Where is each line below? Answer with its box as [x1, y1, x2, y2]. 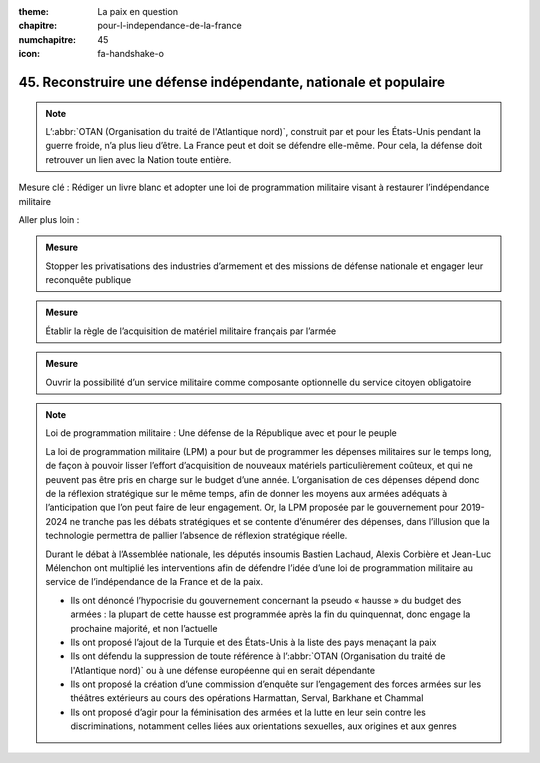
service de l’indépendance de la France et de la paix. [45, 576, 264, 588]
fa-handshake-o [97, 48, 165, 60]
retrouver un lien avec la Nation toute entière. [45, 153, 232, 165]
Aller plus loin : [18, 213, 80, 225]
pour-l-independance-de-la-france [97, 20, 242, 32]
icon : [18, 48, 41, 60]
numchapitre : [18, 33, 77, 45]
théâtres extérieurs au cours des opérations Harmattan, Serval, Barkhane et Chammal [70, 692, 424, 704]
